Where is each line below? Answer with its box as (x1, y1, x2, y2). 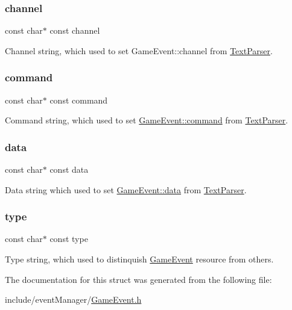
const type (49, 232, 88, 245)
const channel (49, 24, 100, 37)
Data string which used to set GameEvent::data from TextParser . (5, 183, 247, 196)
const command (49, 93, 108, 106)
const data (49, 163, 89, 176)
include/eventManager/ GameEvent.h (5, 293, 142, 306)
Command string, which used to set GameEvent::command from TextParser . (5, 114, 288, 126)
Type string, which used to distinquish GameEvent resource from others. (5, 253, 274, 265)
